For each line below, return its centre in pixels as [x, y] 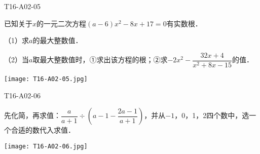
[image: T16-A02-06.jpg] [46, 146]
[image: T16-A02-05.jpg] [46, 79]
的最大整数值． [58, 40]
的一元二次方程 [62, 23]
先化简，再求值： [32, 115]
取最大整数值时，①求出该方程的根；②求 [100, 60]
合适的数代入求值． [43, 130]
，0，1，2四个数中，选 [212, 115]
